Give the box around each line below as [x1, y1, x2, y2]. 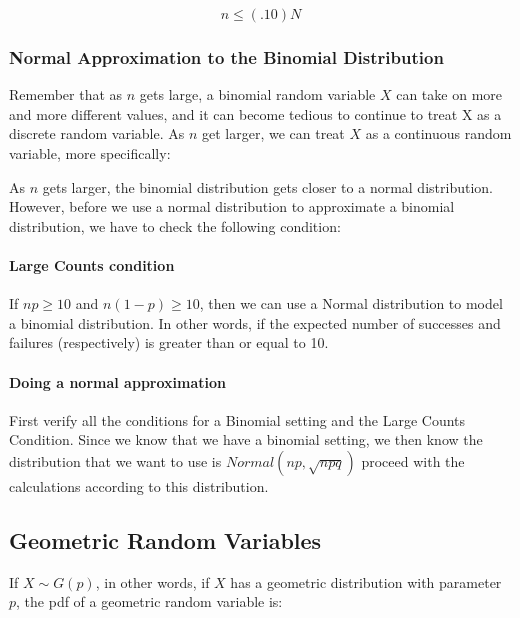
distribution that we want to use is [9, 450, 222, 471]
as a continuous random [365, 123, 512, 144]
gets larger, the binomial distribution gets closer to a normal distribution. [42, 176, 493, 197]
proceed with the [361, 450, 465, 471]
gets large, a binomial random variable [139, 84, 376, 105]
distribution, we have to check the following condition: [9, 215, 341, 236]
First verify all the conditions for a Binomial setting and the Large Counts [9, 409, 466, 430]
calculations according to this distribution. [9, 475, 269, 496]
